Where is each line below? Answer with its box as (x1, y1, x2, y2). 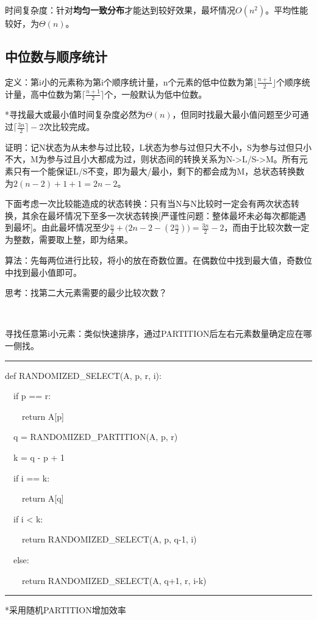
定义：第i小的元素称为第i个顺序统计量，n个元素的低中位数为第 (5, 75, 254, 88)
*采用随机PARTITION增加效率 (5, 604, 126, 616)
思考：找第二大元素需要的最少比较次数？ (5, 286, 167, 299)
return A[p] (21, 409, 64, 422)
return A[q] (21, 492, 64, 505)
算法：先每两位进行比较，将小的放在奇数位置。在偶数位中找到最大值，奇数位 (5, 254, 312, 267)
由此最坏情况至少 (41, 221, 110, 234)
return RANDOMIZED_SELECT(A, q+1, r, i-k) (21, 574, 207, 586)
